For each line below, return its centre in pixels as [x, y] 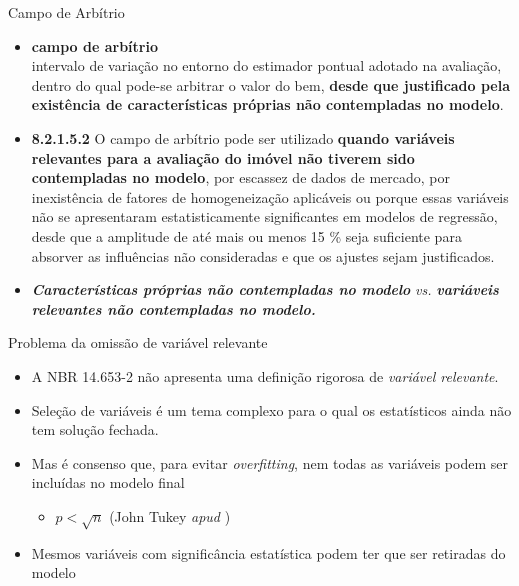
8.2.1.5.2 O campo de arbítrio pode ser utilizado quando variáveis [243, 137]
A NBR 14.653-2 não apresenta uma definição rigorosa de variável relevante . [265, 375]
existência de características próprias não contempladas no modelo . [267, 104]
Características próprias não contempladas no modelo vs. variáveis [265, 289]
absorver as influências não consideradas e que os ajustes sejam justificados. [263, 255]
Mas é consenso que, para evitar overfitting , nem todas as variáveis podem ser [269, 462]
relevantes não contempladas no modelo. [173, 308]
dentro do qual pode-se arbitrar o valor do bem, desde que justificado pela [271, 84]
